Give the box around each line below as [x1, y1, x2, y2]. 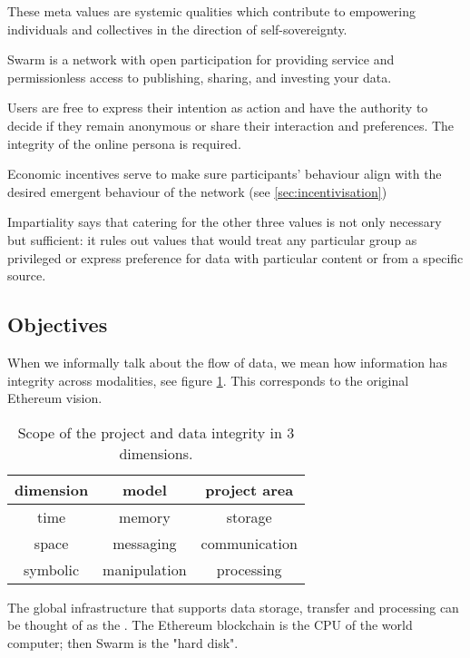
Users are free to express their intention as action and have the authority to [7, 98, 428, 117]
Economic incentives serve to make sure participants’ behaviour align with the [7, 164, 442, 183]
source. [7, 266, 46, 285]
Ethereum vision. [7, 388, 103, 408]
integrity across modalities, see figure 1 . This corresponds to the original [7, 370, 409, 389]
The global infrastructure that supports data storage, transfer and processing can [7, 597, 459, 616]
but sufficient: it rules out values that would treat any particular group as [7, 230, 417, 249]
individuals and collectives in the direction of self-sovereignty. [7, 19, 348, 38]
